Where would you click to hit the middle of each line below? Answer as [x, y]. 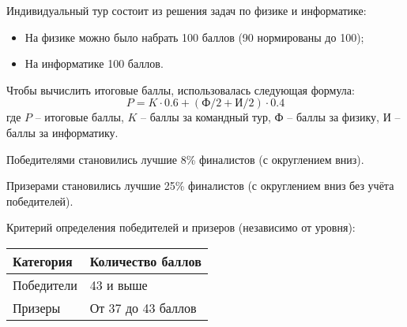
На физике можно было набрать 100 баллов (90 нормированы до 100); [194, 37]
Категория [43, 261]
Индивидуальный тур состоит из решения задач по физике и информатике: [187, 10]
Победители [45, 284]
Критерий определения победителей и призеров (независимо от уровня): [181, 227]
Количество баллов [145, 261]
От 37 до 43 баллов [143, 307]
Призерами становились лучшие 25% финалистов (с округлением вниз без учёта [200, 186]
